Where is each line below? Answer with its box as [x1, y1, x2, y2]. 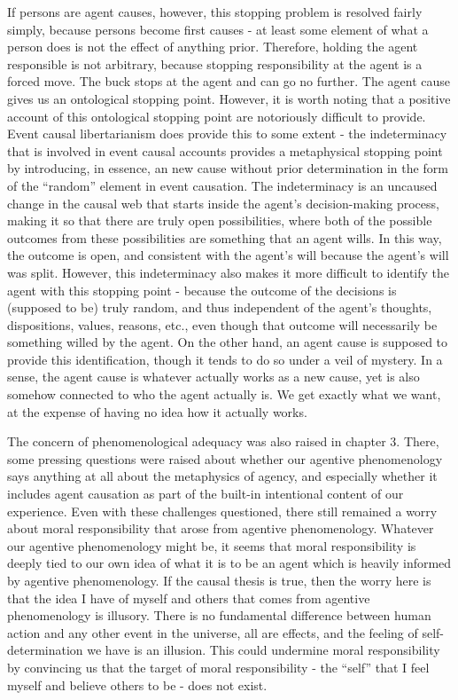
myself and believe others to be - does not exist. [7, 675, 268, 694]
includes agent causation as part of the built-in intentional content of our [7, 484, 404, 503]
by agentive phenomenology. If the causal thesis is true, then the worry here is [7, 571, 431, 589]
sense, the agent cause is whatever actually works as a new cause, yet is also [7, 367, 420, 386]
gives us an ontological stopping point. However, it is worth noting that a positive [7, 89, 451, 107]
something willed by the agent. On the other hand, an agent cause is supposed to [7, 333, 448, 351]
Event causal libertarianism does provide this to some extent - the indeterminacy [7, 124, 447, 143]
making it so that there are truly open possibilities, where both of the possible [7, 211, 432, 230]
